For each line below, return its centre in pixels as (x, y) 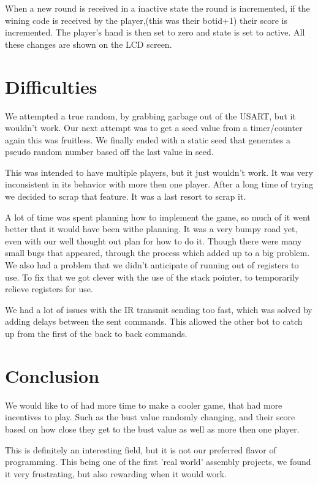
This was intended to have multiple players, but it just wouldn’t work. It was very (159, 172)
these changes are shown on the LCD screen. (89, 44)
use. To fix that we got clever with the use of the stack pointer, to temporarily (152, 277)
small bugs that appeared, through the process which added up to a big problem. (157, 253)
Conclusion (52, 375)
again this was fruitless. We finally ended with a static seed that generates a (148, 139)
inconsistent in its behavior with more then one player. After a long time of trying (159, 184)
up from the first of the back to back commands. (96, 333)
